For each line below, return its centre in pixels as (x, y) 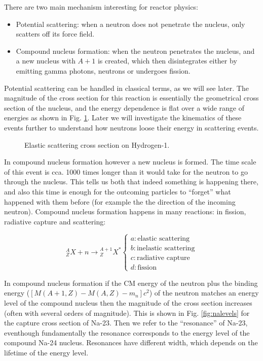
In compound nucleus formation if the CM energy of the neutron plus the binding (131, 283)
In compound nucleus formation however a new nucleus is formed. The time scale (130, 162)
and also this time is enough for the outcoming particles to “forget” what (118, 191)
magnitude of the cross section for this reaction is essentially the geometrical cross (131, 98)
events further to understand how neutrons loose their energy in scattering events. (131, 127)
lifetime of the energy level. (46, 353)
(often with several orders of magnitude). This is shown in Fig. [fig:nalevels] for (127, 313)
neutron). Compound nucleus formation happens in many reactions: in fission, (125, 211)
